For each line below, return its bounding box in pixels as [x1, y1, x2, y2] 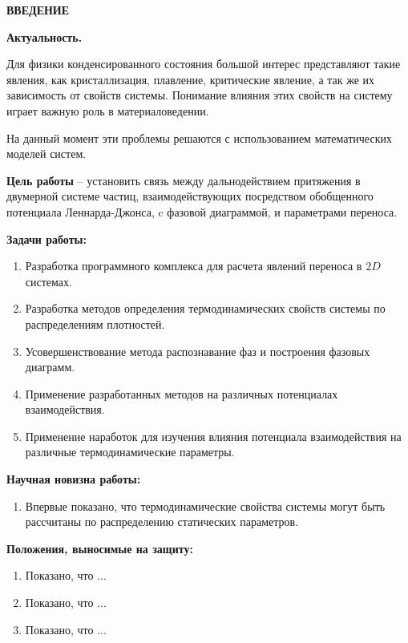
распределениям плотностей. [25, 315, 165, 332]
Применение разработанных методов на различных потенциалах [25, 385, 338, 402]
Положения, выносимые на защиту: [6, 540, 193, 556]
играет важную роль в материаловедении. [6, 102, 209, 119]
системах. [25, 273, 72, 289]
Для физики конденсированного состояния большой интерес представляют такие [6, 55, 401, 72]
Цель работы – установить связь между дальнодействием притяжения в [6, 172, 361, 188]
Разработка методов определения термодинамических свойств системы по [25, 300, 386, 317]
